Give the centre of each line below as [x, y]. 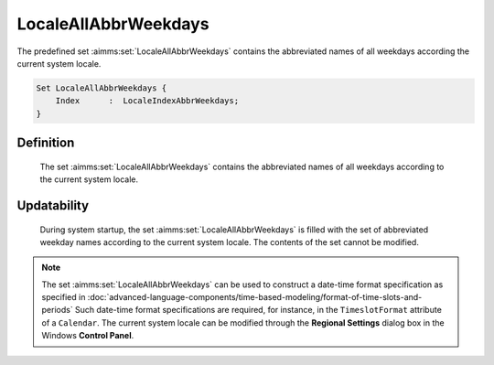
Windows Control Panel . [88, 336]
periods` [57, 310]
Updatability [53, 205]
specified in [64, 297]
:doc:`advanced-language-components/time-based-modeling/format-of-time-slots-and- [255, 297]
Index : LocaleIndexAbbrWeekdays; [147, 101]
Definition [46, 143]
